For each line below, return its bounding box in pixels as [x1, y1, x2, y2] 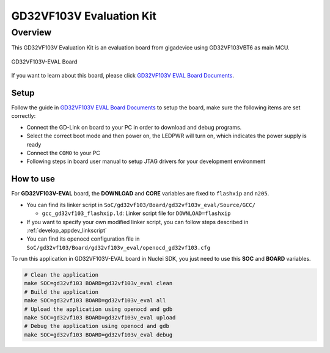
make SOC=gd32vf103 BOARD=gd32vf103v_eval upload [24, 315, 176, 321]
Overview [11, 27, 52, 38]
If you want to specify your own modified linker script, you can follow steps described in [26, 218, 249, 225]
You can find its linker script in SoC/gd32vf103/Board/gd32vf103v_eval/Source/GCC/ [26, 201, 256, 208]
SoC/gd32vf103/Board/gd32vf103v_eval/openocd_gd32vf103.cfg [26, 244, 211, 251]
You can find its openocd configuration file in [26, 235, 140, 242]
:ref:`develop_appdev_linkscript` [26, 227, 107, 234]
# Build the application [24, 288, 99, 296]
